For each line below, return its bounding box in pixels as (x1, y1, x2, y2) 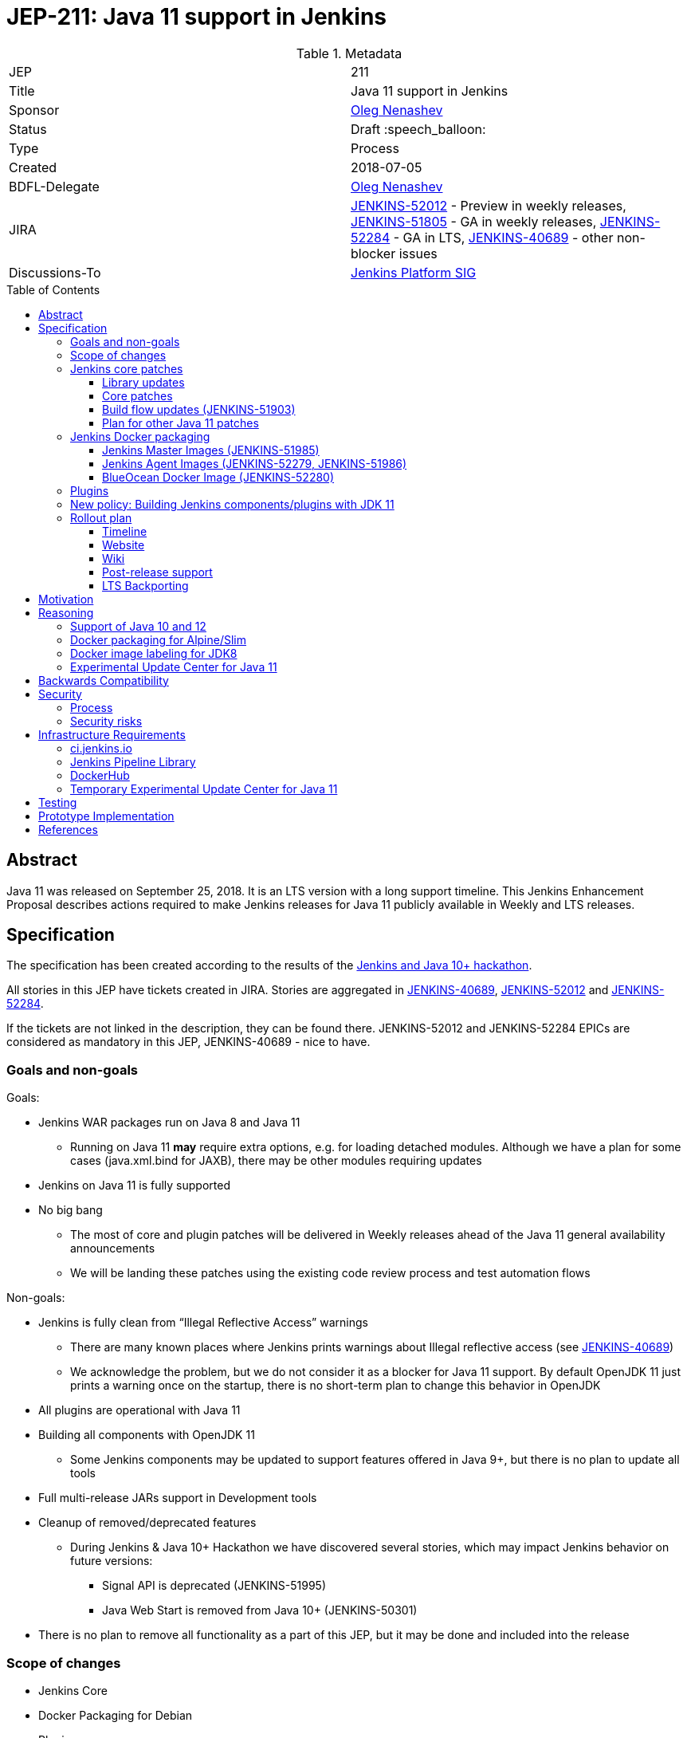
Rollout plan (70, 510, 132, 525)
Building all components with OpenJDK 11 (38, 1428, 255, 1442)
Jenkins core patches (70, 361, 183, 376)
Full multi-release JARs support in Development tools (38, 1491, 317, 1505)
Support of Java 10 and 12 (70, 619, 206, 633)
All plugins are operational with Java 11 (38, 1403, 241, 1418)
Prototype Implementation (38, 808, 175, 823)
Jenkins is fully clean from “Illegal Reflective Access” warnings (38, 1315, 368, 1330)
